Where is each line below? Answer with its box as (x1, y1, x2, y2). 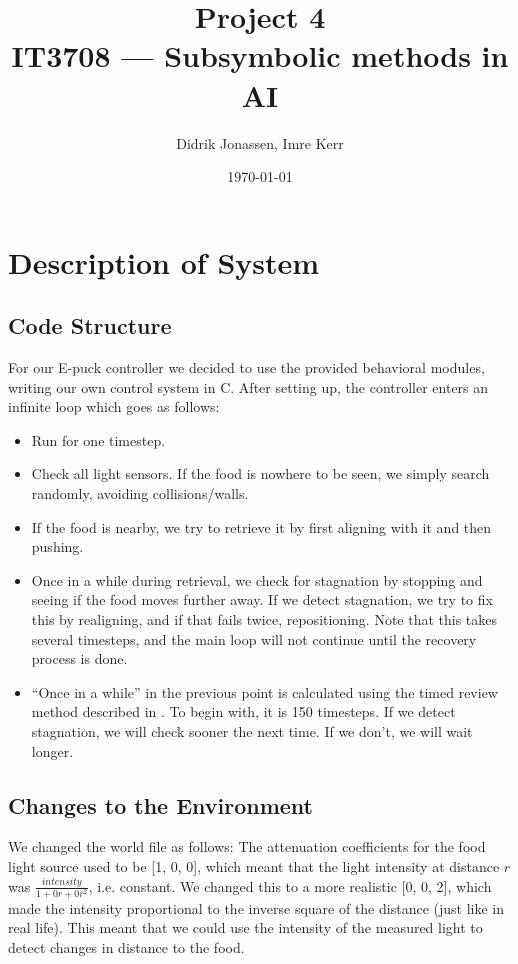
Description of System (8, 241, 320, 282)
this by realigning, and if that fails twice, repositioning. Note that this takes (31, 609, 498, 630)
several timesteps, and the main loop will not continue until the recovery (31, 628, 477, 649)
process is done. (31, 648, 128, 669)
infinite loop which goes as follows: (8, 396, 220, 417)
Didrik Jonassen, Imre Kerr (176, 132, 344, 153)
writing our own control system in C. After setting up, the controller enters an (8, 376, 489, 397)
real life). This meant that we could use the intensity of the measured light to (8, 917, 483, 938)
